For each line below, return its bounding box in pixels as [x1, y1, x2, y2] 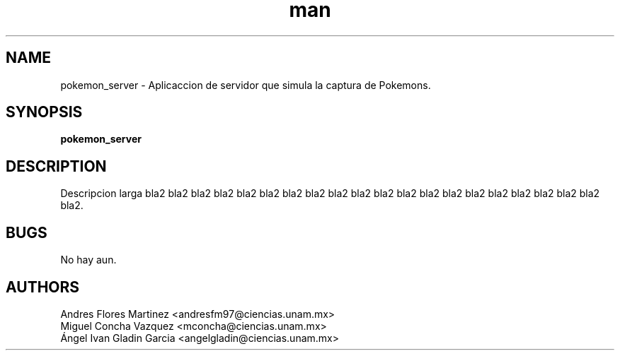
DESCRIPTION [6, 157, 107, 175]
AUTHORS [6, 278, 80, 296]
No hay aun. [60, 254, 117, 266]
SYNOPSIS [6, 103, 83, 121]
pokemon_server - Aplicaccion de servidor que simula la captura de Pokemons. [60, 78, 431, 91]
